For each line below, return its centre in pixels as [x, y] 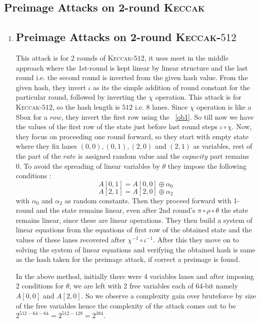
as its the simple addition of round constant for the [171, 87]
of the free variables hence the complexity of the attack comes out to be [126, 305]
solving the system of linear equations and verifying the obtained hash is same [135, 249]
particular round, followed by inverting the [81, 97]
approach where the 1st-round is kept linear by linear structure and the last [132, 67]
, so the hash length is [86, 106]
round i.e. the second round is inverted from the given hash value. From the [132, 77]
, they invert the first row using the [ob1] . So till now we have [157, 116]
